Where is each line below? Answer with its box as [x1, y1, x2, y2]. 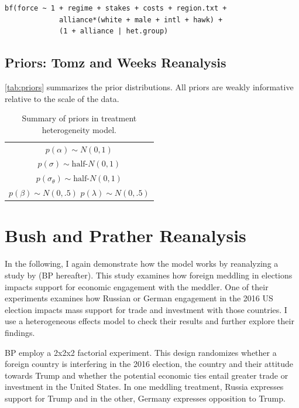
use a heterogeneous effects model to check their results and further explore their [5, 315, 294, 327]
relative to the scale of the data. [5, 92, 119, 104]
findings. [5, 326, 35, 338]
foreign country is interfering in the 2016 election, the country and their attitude [5, 358, 294, 370]
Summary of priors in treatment [22, 112, 137, 124]
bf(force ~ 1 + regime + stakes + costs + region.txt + [5, 4, 227, 12]
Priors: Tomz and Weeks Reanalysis [5, 53, 226, 72]
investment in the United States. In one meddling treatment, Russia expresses [5, 380, 284, 393]
